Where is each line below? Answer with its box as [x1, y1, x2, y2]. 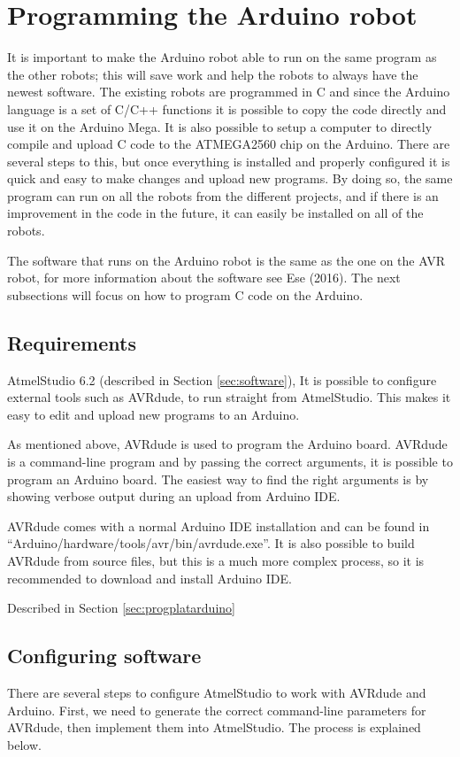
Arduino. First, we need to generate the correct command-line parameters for [7, 700, 426, 719]
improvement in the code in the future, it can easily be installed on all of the [7, 204, 424, 222]
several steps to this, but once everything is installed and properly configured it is [7, 151, 450, 170]
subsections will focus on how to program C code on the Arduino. [7, 285, 364, 304]
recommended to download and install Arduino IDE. [7, 568, 292, 587]
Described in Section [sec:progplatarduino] [7, 599, 235, 617]
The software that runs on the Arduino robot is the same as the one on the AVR [7, 251, 445, 269]
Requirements [7, 328, 136, 356]
